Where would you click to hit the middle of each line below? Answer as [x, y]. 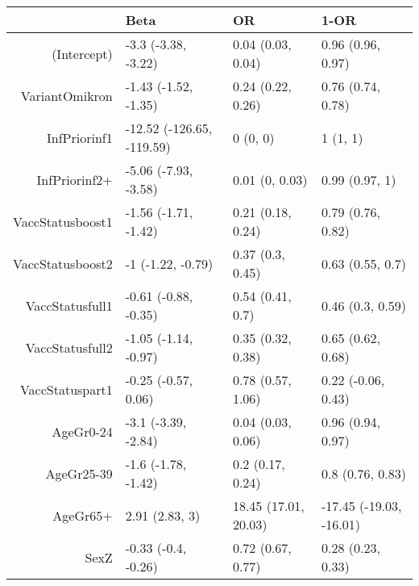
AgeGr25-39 [79, 473]
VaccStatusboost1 [63, 221]
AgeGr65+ [83, 515]
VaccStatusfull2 [69, 347]
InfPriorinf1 [80, 137]
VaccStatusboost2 [63, 263]
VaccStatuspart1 [66, 389]
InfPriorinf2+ [75, 179]
